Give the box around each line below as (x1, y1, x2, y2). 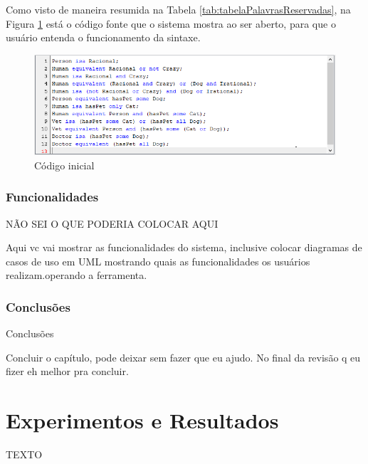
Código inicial (34, 157, 95, 172)
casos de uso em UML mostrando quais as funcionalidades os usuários (6, 253, 310, 268)
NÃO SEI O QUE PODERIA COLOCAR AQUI (6, 216, 219, 231)
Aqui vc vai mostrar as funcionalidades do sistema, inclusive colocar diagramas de (6, 240, 362, 255)
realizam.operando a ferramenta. (6, 268, 147, 283)
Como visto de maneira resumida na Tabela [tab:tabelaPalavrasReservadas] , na (6, 2, 351, 16)
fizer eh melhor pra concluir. (6, 364, 129, 379)
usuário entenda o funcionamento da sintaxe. (6, 30, 201, 45)
